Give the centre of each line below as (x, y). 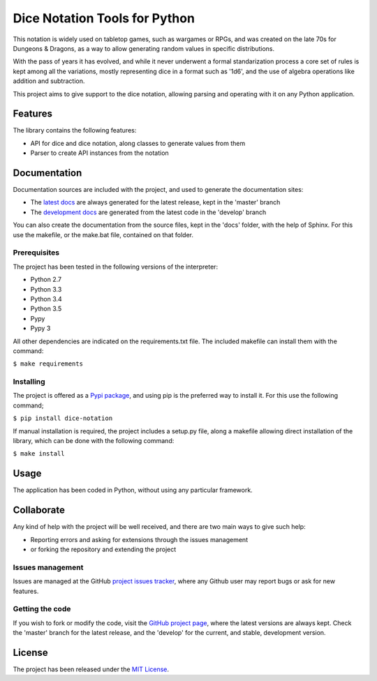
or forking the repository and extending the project (103, 549)
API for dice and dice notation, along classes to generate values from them (138, 143)
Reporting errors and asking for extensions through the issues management (139, 539)
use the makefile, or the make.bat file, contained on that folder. (103, 234)
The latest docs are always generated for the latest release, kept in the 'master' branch (155, 202)
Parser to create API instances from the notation (99, 153)
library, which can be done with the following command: (94, 441)
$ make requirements (48, 364)
